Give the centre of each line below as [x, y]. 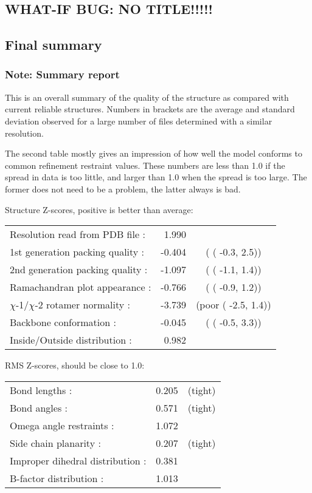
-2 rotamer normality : [82, 305]
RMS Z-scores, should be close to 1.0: [75, 365]
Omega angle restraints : [62, 425]
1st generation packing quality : [77, 252]
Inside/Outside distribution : [71, 340]
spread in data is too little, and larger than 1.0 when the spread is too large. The [156, 177]
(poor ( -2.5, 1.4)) [234, 305]
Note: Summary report [62, 74]
